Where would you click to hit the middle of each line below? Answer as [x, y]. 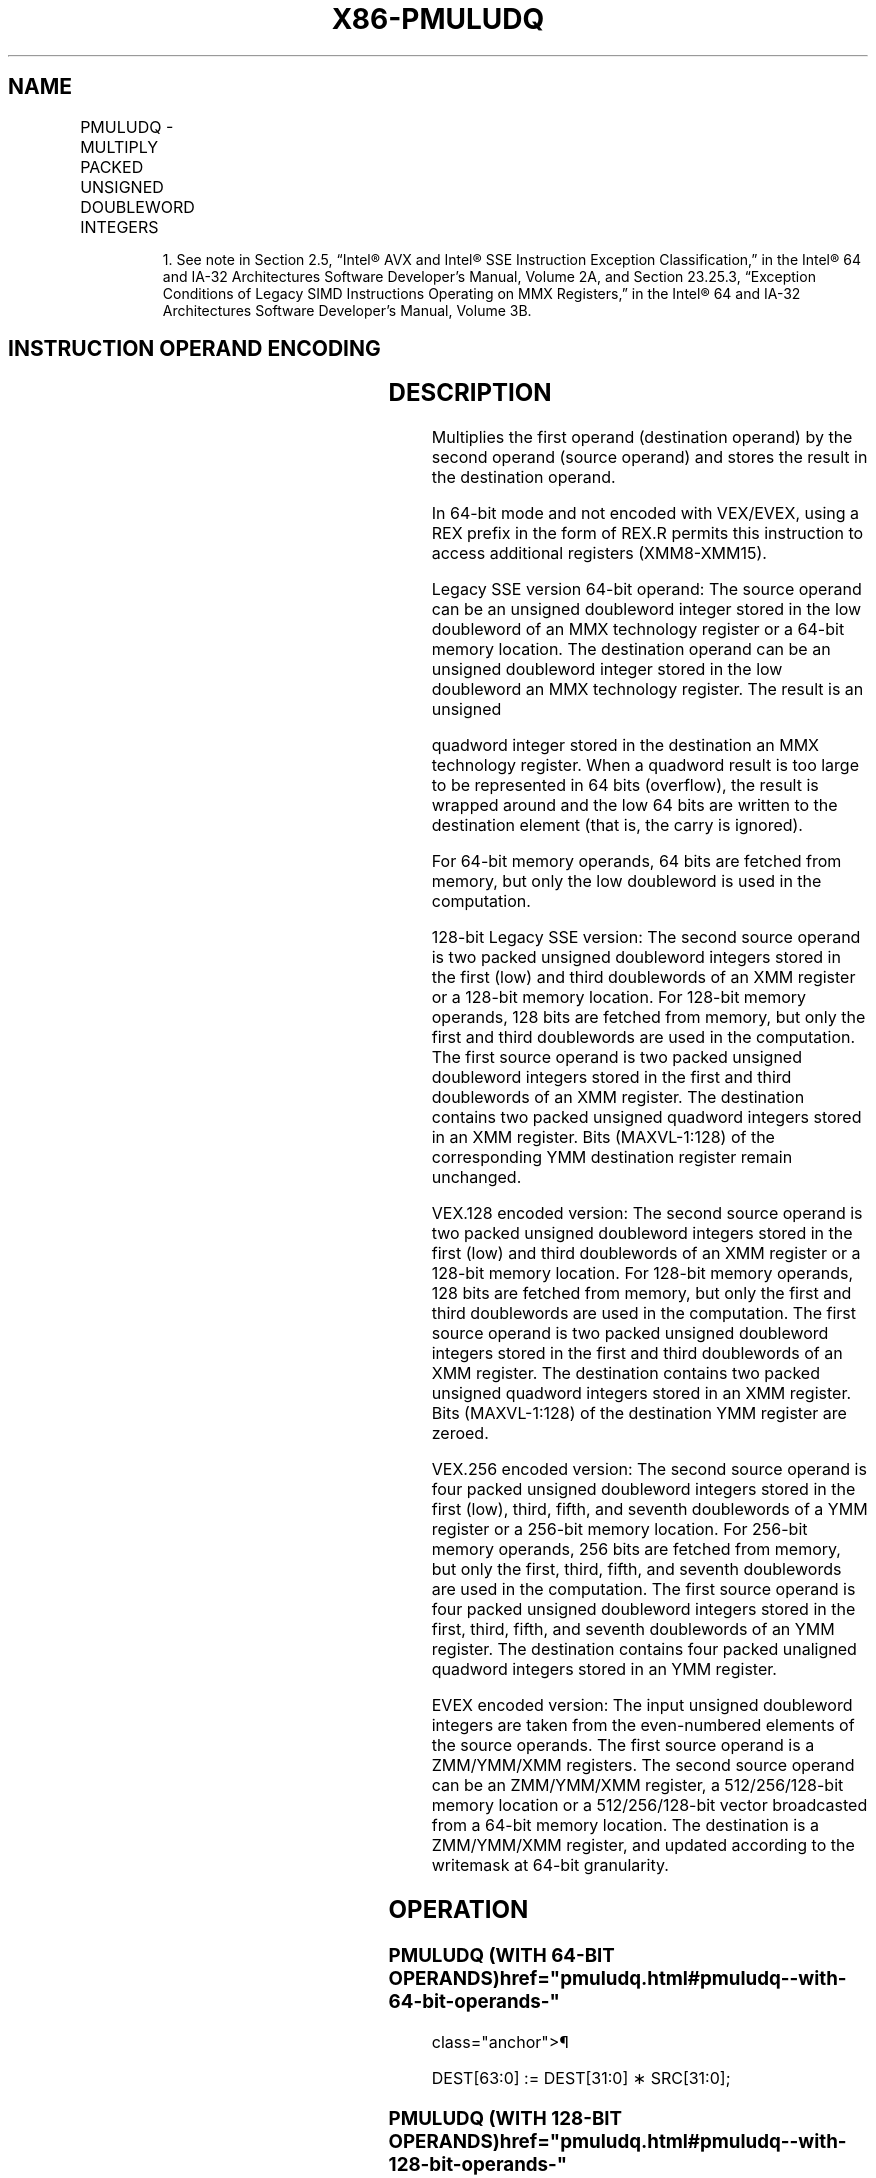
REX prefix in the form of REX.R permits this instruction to [647, 533]
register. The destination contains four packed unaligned [644, 1649]
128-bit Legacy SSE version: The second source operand [646, 937]
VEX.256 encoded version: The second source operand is [649, 1469]
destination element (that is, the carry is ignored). [617, 825]
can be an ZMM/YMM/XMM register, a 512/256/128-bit [637, 1785]
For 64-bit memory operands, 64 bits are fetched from [636, 861]
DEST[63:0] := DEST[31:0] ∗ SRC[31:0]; [581, 2077]
